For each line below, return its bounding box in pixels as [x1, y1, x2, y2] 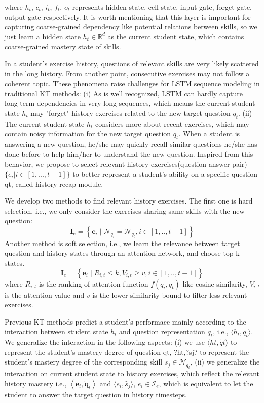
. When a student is [178, 128, 240, 139]
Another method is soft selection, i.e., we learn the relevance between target [5, 237, 240, 248]
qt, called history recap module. [5, 178, 103, 189]
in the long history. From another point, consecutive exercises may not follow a [5, 68, 250, 78]
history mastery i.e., [5, 378, 67, 388]
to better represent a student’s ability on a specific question [72, 168, 258, 179]
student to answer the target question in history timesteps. [5, 389, 187, 399]
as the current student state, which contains [107, 31, 244, 42]
